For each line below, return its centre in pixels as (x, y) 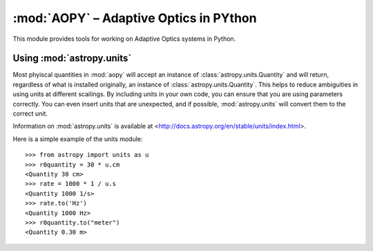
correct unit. (30, 113)
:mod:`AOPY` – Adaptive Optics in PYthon (135, 18)
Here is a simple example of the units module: (78, 139)
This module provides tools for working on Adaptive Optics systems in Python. (124, 39)
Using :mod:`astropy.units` (72, 58)
